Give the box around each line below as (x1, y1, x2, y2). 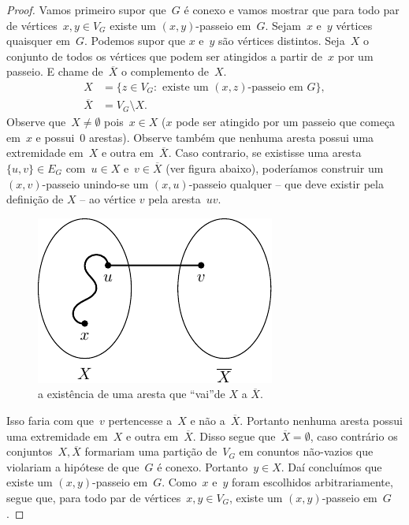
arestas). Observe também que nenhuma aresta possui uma (89, 128, 374, 145)
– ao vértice (80, 191, 136, 207)
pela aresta (148, 191, 201, 207)
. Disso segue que (192, 427, 276, 444)
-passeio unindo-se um (42, 175, 149, 192)
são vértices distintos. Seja (218, 32, 345, 49)
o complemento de (121, 63, 209, 80)
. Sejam (265, 17, 301, 33)
